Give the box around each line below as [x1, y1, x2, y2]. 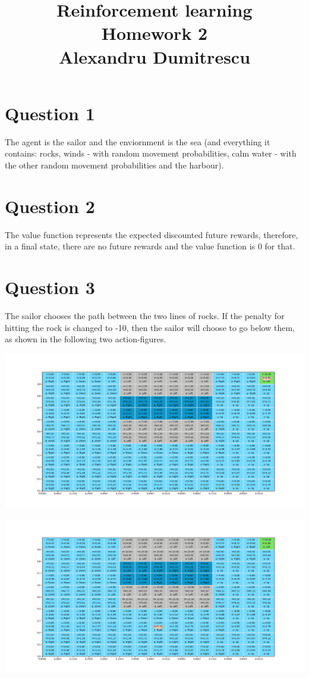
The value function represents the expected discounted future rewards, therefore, [5, 228, 298, 240]
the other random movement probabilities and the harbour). [5, 158, 224, 171]
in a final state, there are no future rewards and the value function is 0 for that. [5, 240, 295, 252]
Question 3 [5, 274, 95, 299]
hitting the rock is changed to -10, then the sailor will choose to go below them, [5, 321, 295, 333]
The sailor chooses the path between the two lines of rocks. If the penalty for [5, 309, 285, 321]
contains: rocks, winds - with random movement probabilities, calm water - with [5, 147, 297, 160]
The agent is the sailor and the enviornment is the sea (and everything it [5, 135, 270, 148]
